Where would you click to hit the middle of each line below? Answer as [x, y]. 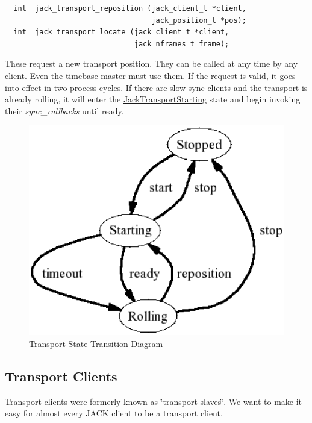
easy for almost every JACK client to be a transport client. [114, 413]
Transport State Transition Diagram [96, 343]
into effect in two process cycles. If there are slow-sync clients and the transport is [156, 87]
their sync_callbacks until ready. [64, 111]
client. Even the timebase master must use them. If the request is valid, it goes [150, 75]
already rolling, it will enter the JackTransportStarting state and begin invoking [153, 99]
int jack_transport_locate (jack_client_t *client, [121, 32]
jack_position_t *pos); [199, 20]
